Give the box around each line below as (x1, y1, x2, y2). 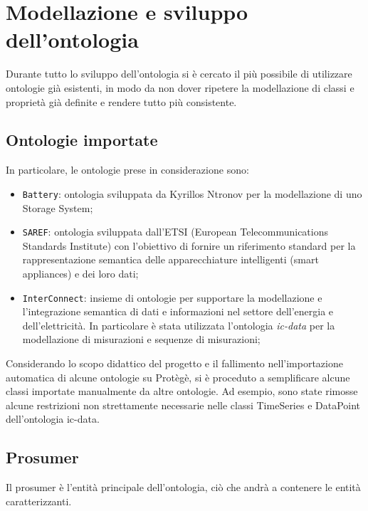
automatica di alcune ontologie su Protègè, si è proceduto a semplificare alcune (6, 369, 350, 384)
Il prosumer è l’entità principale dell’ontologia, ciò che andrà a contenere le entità (6, 480, 361, 495)
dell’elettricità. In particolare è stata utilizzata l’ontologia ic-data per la (22, 317, 335, 332)
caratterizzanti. (6, 493, 72, 508)
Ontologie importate (6, 129, 158, 151)
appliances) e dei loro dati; (22, 265, 139, 280)
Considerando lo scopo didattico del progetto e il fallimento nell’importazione (6, 356, 343, 371)
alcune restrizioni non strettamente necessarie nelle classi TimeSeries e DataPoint (6, 397, 361, 412)
